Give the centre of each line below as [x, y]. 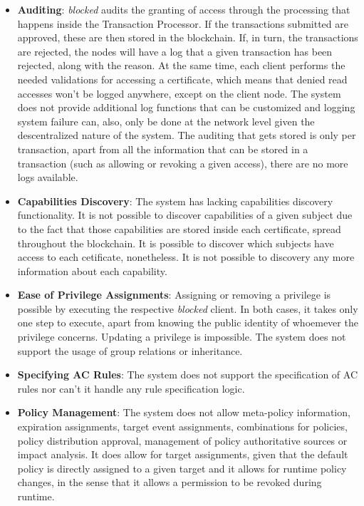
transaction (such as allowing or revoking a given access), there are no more [183, 163]
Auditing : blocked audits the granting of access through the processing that [184, 9]
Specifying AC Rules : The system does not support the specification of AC [187, 375]
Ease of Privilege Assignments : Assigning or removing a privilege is [174, 295]
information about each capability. [92, 270]
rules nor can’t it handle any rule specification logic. [131, 388]
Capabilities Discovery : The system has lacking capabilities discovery [175, 201]
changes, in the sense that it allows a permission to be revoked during [170, 482]
